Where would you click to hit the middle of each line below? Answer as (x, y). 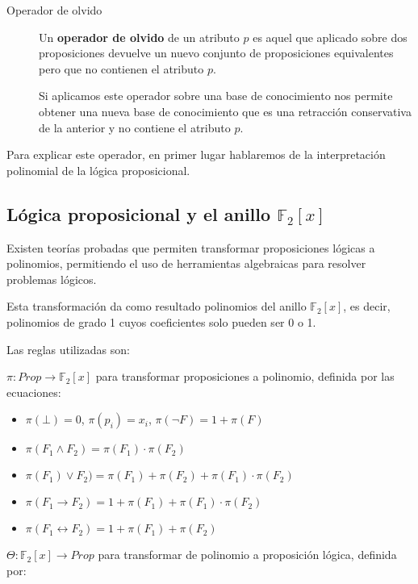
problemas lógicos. (52, 279)
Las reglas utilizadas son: (68, 349)
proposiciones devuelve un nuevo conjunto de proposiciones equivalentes (216, 53)
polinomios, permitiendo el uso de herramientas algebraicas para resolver (186, 263)
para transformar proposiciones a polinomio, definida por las (245, 376)
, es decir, (367, 306)
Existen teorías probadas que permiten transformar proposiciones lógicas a (191, 247)
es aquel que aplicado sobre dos (330, 37)
